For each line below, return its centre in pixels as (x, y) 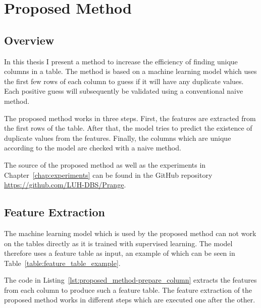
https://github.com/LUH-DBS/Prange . (65, 185)
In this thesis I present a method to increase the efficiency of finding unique (121, 61)
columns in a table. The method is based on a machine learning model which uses (130, 71)
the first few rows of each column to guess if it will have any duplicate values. (124, 81)
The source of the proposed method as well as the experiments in (105, 164)
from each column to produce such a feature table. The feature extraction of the (128, 290)
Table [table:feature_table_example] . (62, 263)
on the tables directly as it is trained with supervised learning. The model (118, 243)
